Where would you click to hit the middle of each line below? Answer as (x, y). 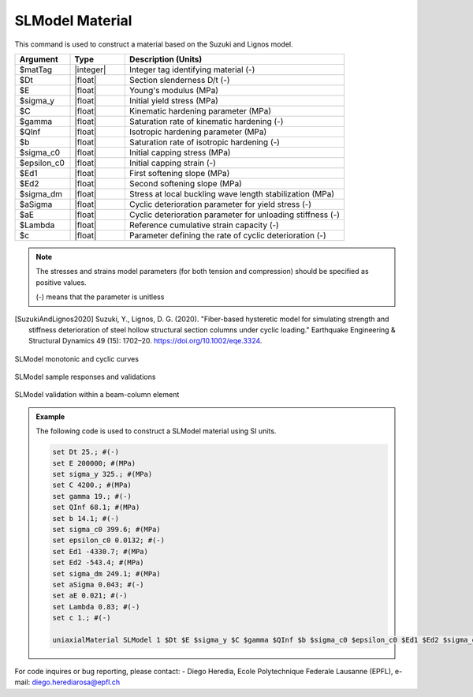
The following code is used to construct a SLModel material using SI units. (156, 431)
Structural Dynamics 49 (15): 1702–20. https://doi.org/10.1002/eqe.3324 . (145, 341)
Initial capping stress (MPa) (180, 152)
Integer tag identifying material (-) (192, 69)
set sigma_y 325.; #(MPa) (102, 474)
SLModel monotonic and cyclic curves (77, 358)
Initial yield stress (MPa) (173, 100)
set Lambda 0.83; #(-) (96, 607)
